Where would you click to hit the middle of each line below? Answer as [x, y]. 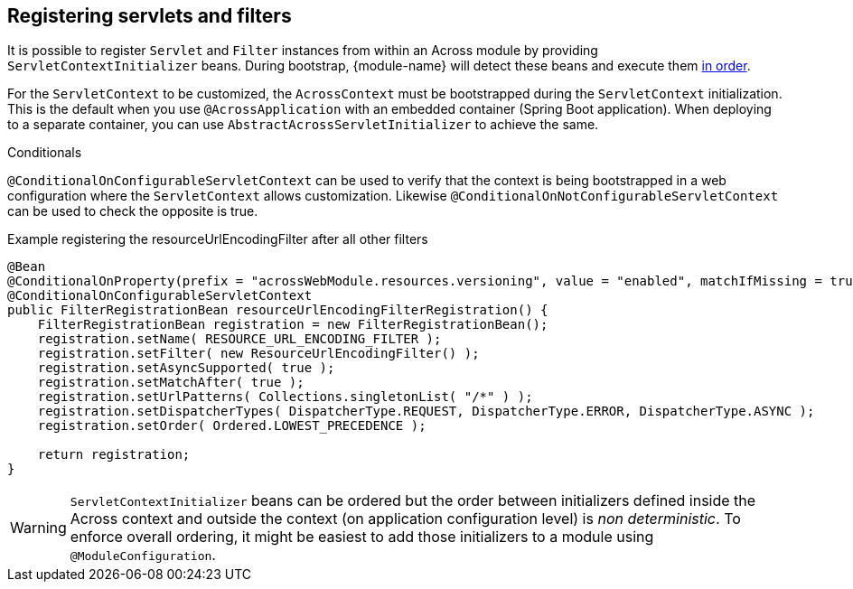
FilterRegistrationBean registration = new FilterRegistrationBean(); [293, 325]
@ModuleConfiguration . [143, 555]
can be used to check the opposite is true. [133, 211]
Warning [38, 528]
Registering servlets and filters [150, 16]
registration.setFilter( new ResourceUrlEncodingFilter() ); [258, 354]
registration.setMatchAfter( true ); [171, 383]
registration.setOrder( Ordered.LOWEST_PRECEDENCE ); [232, 426]
